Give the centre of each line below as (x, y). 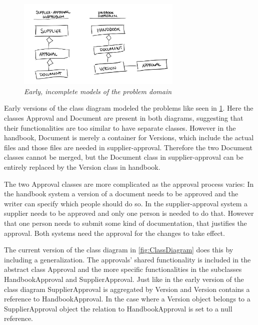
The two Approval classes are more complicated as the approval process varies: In (129, 184)
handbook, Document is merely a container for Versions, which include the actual (129, 137)
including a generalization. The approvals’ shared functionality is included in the (127, 259)
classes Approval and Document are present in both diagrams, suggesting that (124, 118)
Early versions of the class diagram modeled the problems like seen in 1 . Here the (129, 108)
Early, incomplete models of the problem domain (98, 91)
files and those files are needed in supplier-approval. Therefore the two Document (128, 147)
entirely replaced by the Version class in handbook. (82, 167)
